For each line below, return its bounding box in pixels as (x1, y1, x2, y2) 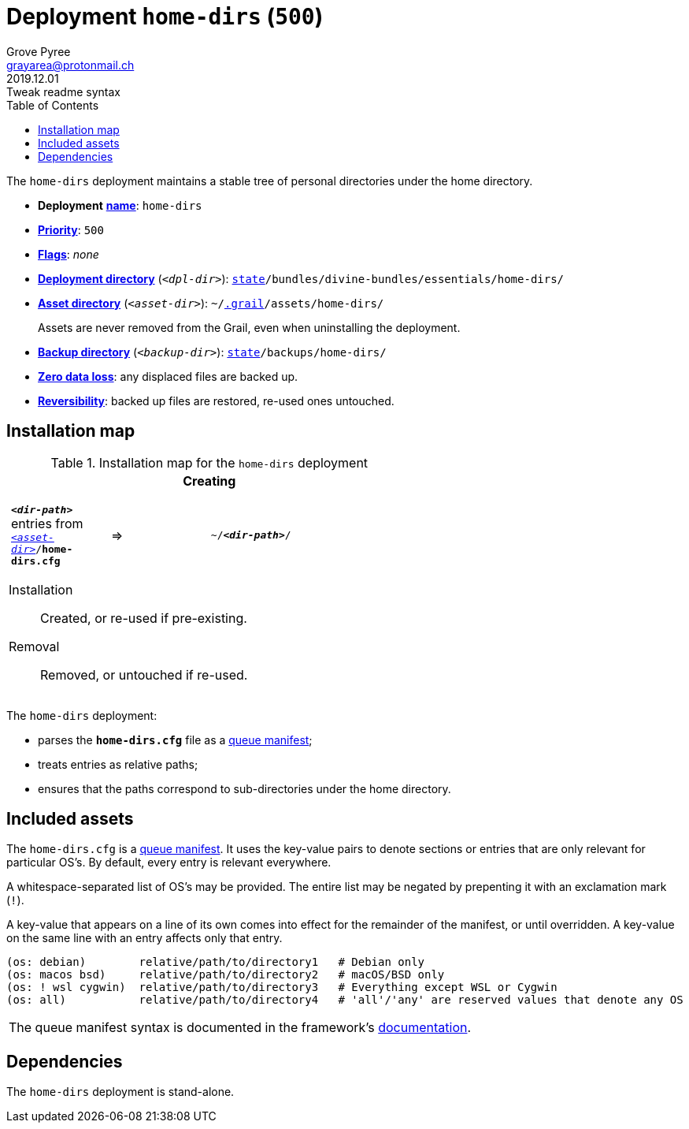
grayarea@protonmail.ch (6, 58, 135, 72)
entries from (11, 515, 83, 531)
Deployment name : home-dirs (38, 198, 202, 212)
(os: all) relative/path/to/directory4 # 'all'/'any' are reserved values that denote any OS (6, 993, 683, 1007)
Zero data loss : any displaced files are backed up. (38, 369, 298, 383)
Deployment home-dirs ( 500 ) (6, 3, 324, 30)
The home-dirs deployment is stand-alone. (6, 1085, 235, 1099)
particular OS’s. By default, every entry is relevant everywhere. (6, 855, 332, 870)
